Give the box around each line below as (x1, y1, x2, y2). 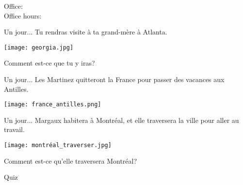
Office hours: (4, 10, 42, 20)
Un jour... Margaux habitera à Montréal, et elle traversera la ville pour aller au (4, 115, 239, 125)
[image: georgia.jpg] (4, 44, 74, 51)
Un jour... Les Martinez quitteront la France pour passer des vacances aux (4, 74, 225, 84)
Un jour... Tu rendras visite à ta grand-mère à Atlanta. (4, 27, 167, 37)
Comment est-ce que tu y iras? (4, 58, 95, 68)
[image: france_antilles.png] (4, 101, 101, 108)
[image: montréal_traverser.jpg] (4, 142, 112, 149)
